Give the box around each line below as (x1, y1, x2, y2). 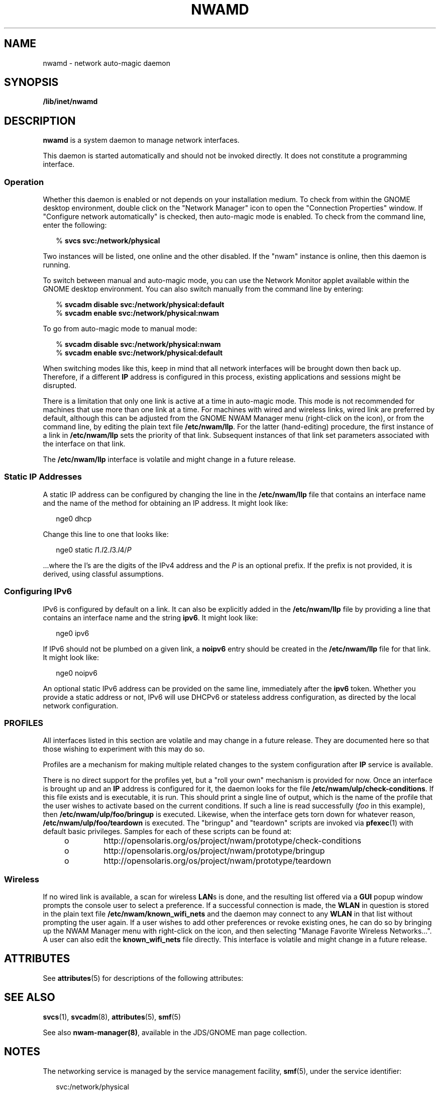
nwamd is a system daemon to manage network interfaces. (43, 136, 240, 145)
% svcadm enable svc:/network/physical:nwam (56, 309, 219, 318)
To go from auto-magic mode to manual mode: (43, 324, 197, 333)
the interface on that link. (43, 439, 126, 448)
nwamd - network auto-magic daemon (43, 58, 171, 67)
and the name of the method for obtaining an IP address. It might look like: (43, 498, 288, 507)
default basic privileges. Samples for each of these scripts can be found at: (43, 827, 292, 836)
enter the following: (43, 221, 107, 230)
